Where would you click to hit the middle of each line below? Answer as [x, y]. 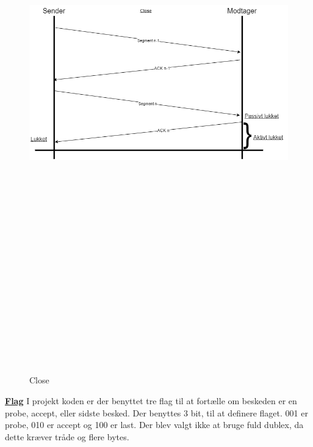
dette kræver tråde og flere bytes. [67, 436]
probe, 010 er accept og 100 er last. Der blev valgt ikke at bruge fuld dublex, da [154, 425]
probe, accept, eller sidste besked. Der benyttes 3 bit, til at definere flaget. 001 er [156, 412]
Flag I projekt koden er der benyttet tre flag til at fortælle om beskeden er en [151, 401]
